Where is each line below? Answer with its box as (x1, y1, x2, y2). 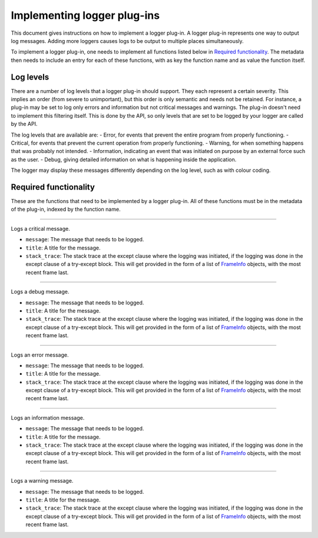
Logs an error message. (11, 351, 69, 358)
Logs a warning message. (11, 477, 74, 484)
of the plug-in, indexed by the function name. (11, 206, 121, 213)
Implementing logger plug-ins (11, 9, 160, 22)
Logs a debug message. (11, 288, 69, 295)
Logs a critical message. (11, 225, 70, 232)
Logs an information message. (11, 414, 85, 421)
